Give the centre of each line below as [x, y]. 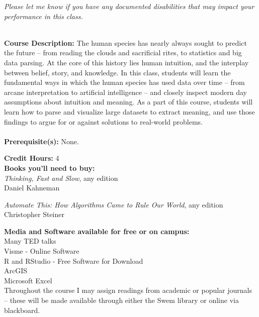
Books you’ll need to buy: [50, 168]
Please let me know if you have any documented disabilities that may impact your [129, 6]
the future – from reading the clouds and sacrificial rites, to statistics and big [123, 52]
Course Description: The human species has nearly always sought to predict [125, 42]
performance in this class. [44, 16]
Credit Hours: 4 [32, 158]
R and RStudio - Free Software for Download [74, 260]
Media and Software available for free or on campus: [97, 231]
